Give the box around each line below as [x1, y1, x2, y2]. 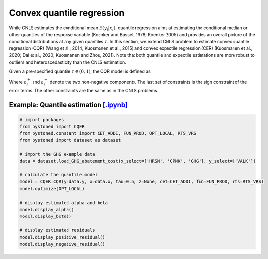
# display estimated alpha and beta [19, 200, 108, 205]
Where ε [9, 79, 27, 85]
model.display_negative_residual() [19, 241, 105, 247]
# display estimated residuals [19, 227, 96, 233]
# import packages [19, 117, 64, 122]
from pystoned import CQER [19, 124, 85, 129]
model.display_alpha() [19, 207, 74, 212]
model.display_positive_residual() [19, 234, 105, 240]
